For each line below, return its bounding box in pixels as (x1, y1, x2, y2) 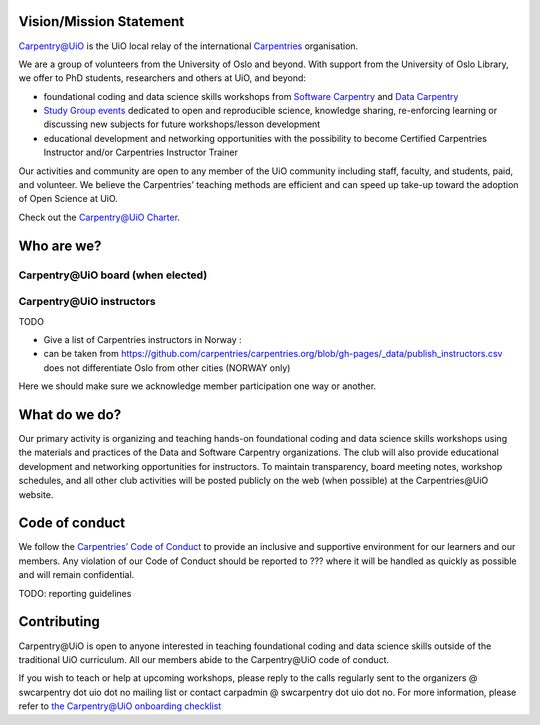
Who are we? (18, 237, 102, 254)
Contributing (18, 613, 100, 630)
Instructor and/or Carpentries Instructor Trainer (43, 146, 239, 159)
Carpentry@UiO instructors (18, 295, 156, 309)
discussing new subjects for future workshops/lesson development (43, 118, 321, 130)
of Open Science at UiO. (18, 193, 119, 205)
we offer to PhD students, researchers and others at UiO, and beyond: (18, 72, 307, 84)
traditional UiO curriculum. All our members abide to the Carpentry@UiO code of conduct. (18, 653, 390, 665)
